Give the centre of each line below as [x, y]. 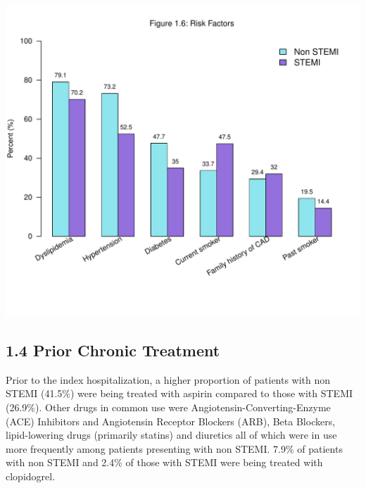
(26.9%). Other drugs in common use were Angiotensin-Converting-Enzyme [168, 407]
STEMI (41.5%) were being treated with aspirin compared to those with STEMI [179, 393]
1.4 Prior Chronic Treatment [113, 350]
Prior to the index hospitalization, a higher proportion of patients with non [168, 379]
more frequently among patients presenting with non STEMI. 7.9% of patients [174, 448]
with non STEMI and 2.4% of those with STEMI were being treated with [164, 462]
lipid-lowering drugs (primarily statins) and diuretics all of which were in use [171, 435]
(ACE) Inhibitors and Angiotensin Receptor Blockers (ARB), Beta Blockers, [171, 421]
